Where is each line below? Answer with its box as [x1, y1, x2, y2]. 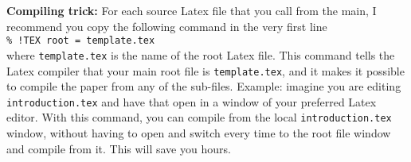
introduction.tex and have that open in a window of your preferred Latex [6, 93, 377, 110]
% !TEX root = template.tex [6, 35, 155, 47]
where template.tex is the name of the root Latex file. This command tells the [6, 46, 395, 63]
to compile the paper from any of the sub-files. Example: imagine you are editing [6, 78, 401, 94]
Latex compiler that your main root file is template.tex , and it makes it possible [6, 62, 405, 79]
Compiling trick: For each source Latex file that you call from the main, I [6, 2, 377, 18]
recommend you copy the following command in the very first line [6, 17, 327, 34]
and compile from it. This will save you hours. [6, 140, 231, 156]
